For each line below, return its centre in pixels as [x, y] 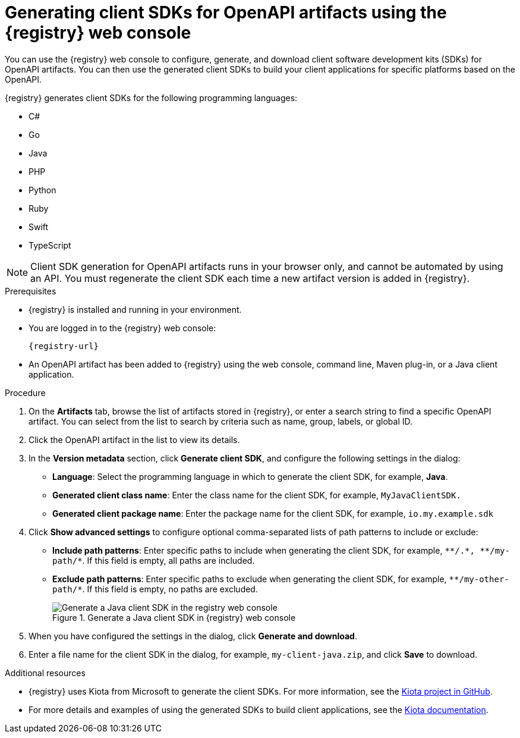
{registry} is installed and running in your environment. [135, 309]
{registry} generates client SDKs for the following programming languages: [151, 98]
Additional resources [45, 673]
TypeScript [50, 245]
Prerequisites [31, 291]
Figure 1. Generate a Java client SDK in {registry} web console [174, 617]
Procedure [25, 392]
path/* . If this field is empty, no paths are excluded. [155, 589]
